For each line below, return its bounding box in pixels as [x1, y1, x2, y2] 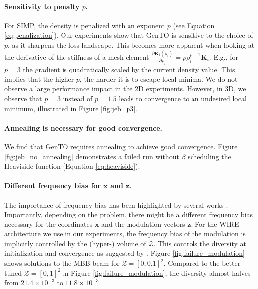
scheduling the [188, 151, 231, 161]
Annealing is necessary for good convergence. [4, 122, 163, 133]
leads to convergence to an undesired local [119, 93, 247, 103]
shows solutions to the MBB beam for [4, 258, 120, 268]
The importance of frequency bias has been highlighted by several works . [4, 199, 228, 210]
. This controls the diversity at [153, 238, 246, 248]
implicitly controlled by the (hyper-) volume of [4, 238, 146, 248]
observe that [4, 93, 42, 103]
